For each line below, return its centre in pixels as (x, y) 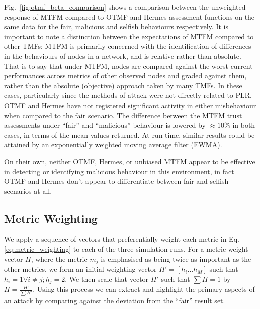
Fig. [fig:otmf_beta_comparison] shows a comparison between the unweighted (125, 7)
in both (244, 125)
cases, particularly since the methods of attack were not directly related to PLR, (128, 95)
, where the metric (59, 259)
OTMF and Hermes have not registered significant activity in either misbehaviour (130, 105)
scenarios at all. (28, 191)
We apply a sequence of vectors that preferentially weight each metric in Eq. (122, 239)
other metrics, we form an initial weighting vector (80, 269)
